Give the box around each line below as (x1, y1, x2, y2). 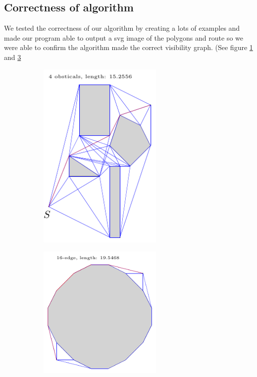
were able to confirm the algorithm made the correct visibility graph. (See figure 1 (4, 42, 253, 53)
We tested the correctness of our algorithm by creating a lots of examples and (4, 23, 240, 33)
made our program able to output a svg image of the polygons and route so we (4, 32, 243, 43)
